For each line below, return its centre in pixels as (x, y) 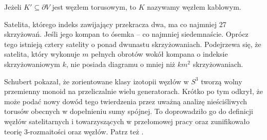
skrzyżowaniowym (32, 64)
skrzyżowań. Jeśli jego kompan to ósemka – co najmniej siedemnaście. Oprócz (126, 34)
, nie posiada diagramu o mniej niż (121, 64)
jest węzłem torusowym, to (94, 7)
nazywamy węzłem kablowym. (194, 7)
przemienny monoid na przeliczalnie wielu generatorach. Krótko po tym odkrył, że (133, 91)
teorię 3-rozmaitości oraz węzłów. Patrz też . (74, 131)
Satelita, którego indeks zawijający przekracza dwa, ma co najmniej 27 (115, 24)
